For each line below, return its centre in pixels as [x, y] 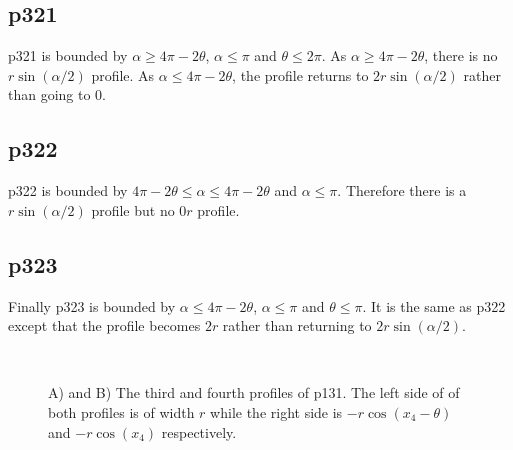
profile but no [133, 209]
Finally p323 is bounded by [92, 305]
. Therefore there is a [402, 190]
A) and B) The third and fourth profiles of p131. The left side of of [254, 392]
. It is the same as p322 [434, 305]
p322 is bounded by [68, 190]
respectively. [199, 431]
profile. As [123, 74]
